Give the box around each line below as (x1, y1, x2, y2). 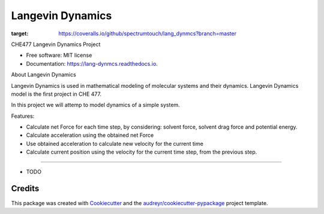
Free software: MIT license (26, 51, 92, 59)
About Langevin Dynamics (11, 71, 76, 78)
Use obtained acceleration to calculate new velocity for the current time (26, 140, 203, 147)
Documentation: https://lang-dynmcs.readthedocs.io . (26, 60, 158, 67)
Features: (11, 112, 35, 120)
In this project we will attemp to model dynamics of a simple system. (11, 102, 180, 109)
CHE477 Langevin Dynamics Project (11, 41, 101, 48)
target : (11, 30, 29, 37)
